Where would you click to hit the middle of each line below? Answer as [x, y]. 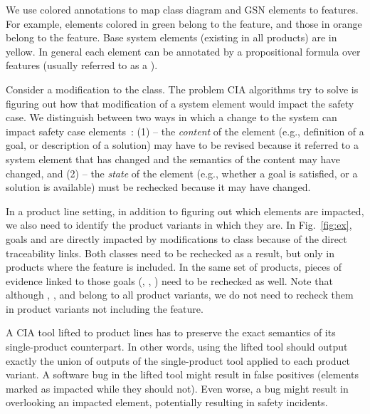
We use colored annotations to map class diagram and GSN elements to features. [182, 9]
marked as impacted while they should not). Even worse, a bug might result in [177, 388]
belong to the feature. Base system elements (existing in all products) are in [171, 37]
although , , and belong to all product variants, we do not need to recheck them [180, 295]
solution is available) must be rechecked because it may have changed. [158, 187]
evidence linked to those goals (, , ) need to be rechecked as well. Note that [169, 280]
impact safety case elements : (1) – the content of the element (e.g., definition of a [185, 131]
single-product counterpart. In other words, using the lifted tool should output [177, 347]
